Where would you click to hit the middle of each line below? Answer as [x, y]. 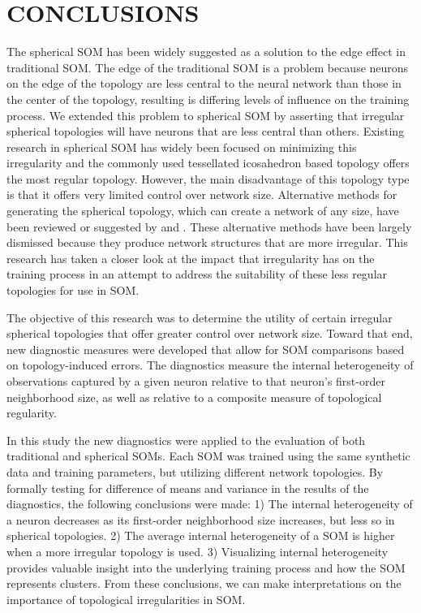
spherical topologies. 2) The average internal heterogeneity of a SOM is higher [201, 535]
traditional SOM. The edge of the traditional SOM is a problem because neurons [208, 67]
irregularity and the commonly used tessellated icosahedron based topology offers [208, 163]
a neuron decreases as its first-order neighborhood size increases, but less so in [201, 519]
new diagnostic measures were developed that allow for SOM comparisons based [206, 349]
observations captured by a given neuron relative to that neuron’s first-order [196, 381]
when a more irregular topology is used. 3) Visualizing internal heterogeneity [198, 551]
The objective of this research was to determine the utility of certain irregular [200, 317]
